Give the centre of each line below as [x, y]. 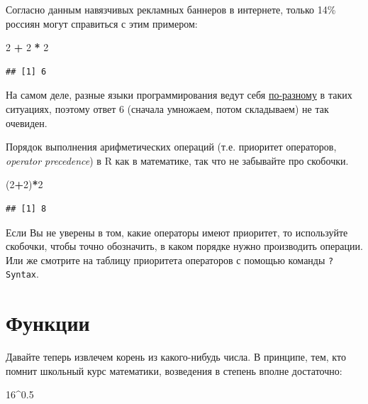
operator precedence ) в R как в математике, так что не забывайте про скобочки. [177, 160]
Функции [48, 323]
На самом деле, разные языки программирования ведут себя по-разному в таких [179, 95]
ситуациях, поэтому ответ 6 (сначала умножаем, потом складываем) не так [167, 108]
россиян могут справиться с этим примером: [102, 23]
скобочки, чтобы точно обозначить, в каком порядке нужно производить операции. [184, 246]
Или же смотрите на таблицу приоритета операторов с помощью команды [166, 260]
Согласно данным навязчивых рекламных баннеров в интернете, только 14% [171, 9]
